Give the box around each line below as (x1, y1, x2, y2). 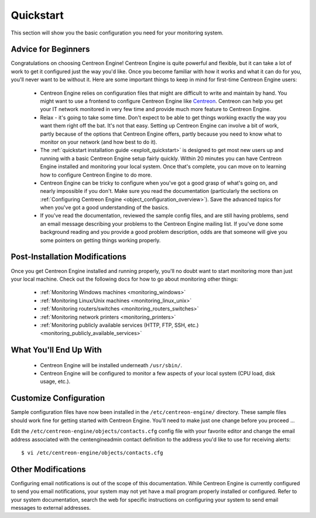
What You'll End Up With (11, 345, 102, 355)
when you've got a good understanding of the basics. (40, 204, 170, 211)
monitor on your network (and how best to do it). (40, 138, 157, 146)
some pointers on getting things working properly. (40, 237, 161, 244)
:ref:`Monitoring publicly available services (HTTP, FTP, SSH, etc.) (40, 322, 199, 329)
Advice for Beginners (11, 44, 90, 54)
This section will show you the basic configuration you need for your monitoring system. (11, 29, 224, 36)
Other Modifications (11, 464, 86, 474)
